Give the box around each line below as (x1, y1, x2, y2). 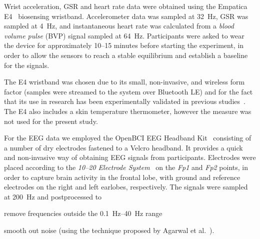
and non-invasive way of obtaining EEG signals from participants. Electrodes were (4, 152, 256, 162)
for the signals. (4, 59, 49, 70)
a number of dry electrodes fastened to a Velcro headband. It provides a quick (4, 142, 243, 152)
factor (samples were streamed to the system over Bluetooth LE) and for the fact (4, 86, 253, 96)
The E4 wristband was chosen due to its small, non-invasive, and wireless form (4, 76, 245, 87)
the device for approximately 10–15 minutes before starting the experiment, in (4, 40, 244, 50)
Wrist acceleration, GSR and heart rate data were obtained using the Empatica (4, 1, 247, 11)
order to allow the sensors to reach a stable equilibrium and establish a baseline (4, 49, 248, 60)
